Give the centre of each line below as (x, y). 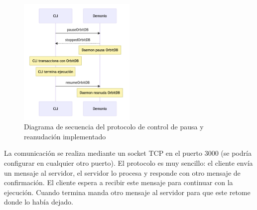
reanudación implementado (65, 136)
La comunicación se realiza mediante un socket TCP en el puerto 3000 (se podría (128, 153)
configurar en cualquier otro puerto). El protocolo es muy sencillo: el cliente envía (128, 163)
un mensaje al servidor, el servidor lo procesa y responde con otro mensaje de (122, 172)
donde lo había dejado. (39, 202)
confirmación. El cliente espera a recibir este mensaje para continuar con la (119, 182)
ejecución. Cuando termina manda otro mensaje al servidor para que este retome (127, 192)
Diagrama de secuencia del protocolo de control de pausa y (114, 127)
